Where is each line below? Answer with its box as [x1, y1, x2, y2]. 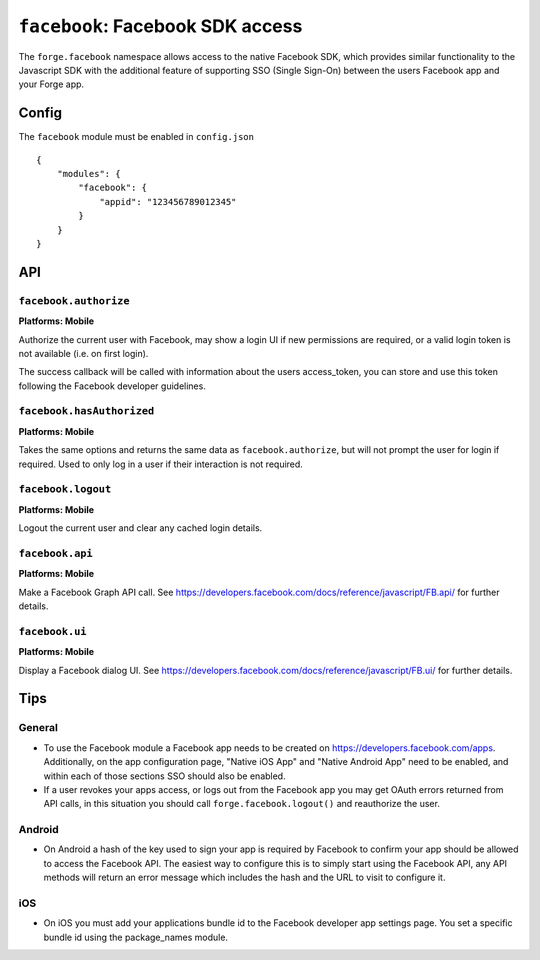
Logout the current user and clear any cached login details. [18, 522, 263, 534]
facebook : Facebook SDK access [18, 15, 303, 37]
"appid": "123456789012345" [99, 196, 237, 207]
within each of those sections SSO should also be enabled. [43, 770, 286, 782]
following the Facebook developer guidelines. [18, 380, 207, 392]
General [18, 721, 59, 735]
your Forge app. [18, 78, 85, 90]
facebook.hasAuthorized [18, 405, 155, 418]
